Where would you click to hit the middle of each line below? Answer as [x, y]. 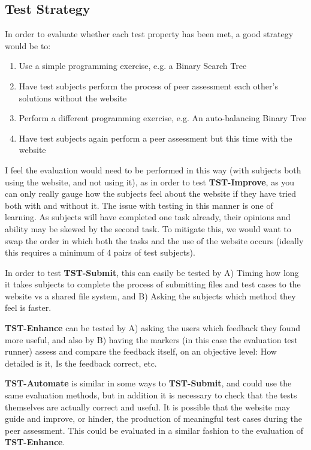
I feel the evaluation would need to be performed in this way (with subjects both [153, 169]
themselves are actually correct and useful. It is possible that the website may [148, 406]
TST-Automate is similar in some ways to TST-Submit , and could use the [148, 383]
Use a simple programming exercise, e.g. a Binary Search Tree [133, 66]
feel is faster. [28, 307]
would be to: [28, 45]
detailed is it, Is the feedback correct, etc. [81, 363]
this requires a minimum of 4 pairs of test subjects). [100, 252]
